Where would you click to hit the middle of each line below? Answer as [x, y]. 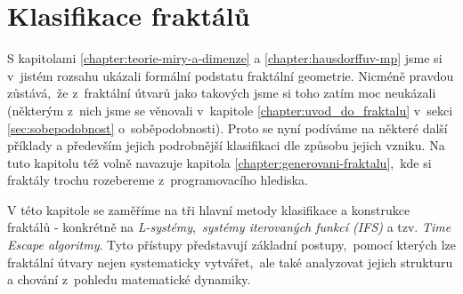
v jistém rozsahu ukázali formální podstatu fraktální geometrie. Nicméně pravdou [231, 75]
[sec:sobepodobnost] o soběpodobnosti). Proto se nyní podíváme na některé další [227, 127]
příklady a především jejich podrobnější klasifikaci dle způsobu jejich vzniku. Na [226, 145]
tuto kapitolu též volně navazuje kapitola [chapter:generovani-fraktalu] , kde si [219, 162]
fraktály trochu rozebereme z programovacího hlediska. [158, 180]
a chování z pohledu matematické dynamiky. [129, 279]
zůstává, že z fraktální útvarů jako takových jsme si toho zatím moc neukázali [222, 93]
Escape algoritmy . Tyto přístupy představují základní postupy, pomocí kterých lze [232, 245]
